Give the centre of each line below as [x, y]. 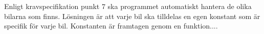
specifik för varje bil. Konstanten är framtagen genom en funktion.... [111, 26]
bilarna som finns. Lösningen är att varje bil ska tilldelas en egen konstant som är [132, 16]
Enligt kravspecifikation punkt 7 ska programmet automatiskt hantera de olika [128, 6]
